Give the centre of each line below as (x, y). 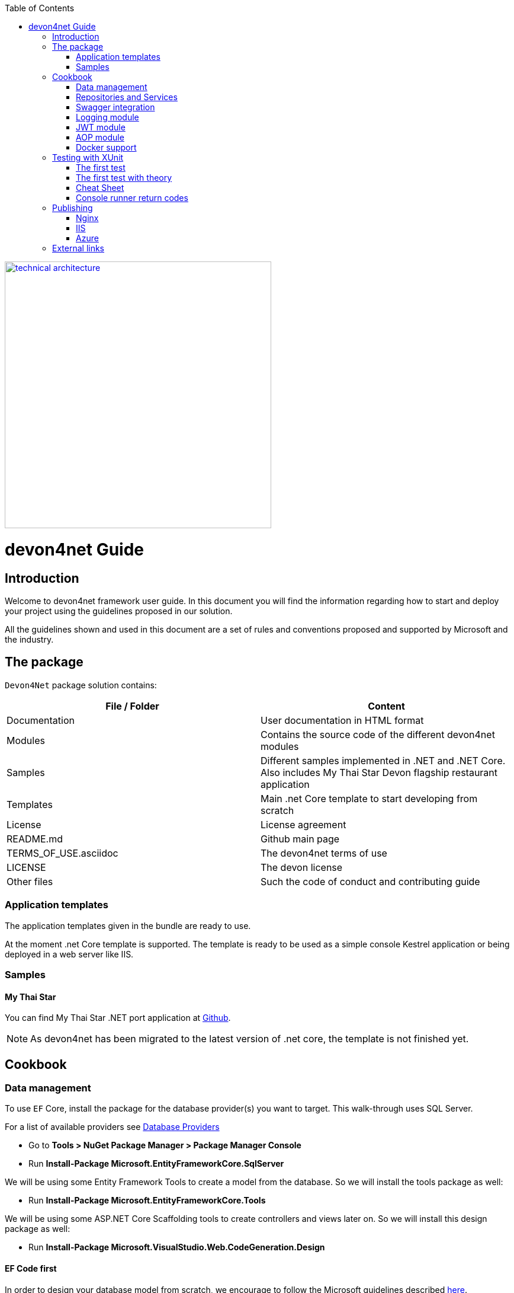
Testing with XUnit (88, 157)
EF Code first (31, 1268)
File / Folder (132, 706)
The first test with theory (124, 178)
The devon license (302, 867)
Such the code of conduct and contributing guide (370, 881)
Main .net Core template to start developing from (369, 798)
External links (78, 248)
